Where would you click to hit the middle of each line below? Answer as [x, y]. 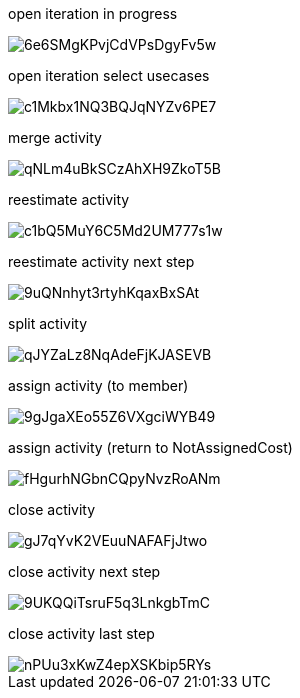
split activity [48, 323]
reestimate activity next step [101, 261]
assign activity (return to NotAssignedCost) [150, 447]
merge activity [55, 137]
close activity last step [81, 633]
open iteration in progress [93, 13]
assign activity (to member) [98, 385]
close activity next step [84, 571]
